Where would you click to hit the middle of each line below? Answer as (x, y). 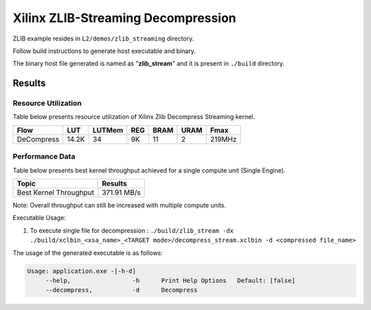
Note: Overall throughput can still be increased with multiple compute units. (120, 206)
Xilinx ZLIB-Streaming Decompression (124, 18)
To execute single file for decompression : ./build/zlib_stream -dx (132, 230)
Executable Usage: (40, 218)
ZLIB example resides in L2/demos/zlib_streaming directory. (103, 38)
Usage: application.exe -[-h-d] (82, 271)
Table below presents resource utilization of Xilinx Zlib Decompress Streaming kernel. (134, 117)
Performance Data (44, 157)
